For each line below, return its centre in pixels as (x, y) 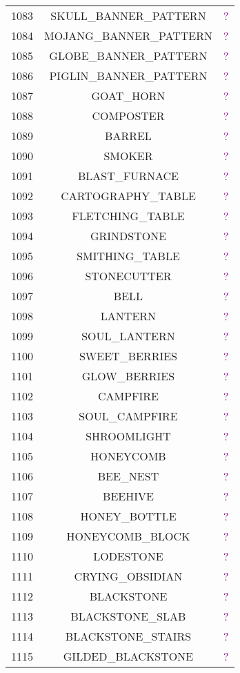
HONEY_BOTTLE (128, 516)
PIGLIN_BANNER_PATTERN (128, 76)
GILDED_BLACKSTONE (128, 656)
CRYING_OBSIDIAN (128, 576)
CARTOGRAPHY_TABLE (128, 196)
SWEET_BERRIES (128, 356)
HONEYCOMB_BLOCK (128, 536)
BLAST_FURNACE (128, 176)
